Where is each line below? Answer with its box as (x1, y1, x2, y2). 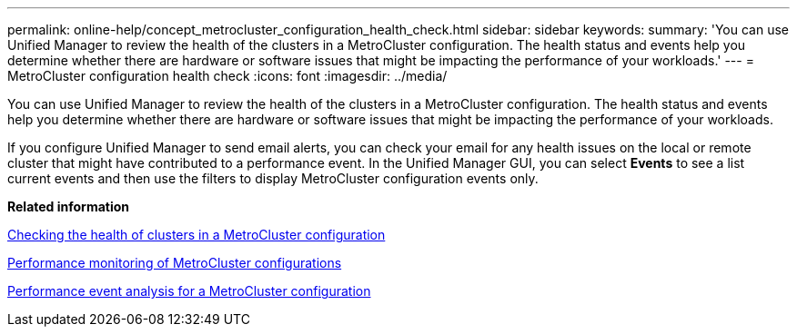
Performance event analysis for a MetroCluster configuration (7, 283, 371, 299)
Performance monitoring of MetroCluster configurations (7, 255, 342, 270)
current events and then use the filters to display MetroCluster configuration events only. (7, 171, 539, 186)
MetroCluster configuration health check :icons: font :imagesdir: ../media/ (7, 68, 448, 83)
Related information (7, 199, 130, 214)
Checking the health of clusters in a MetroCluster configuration (7, 227, 386, 242)
